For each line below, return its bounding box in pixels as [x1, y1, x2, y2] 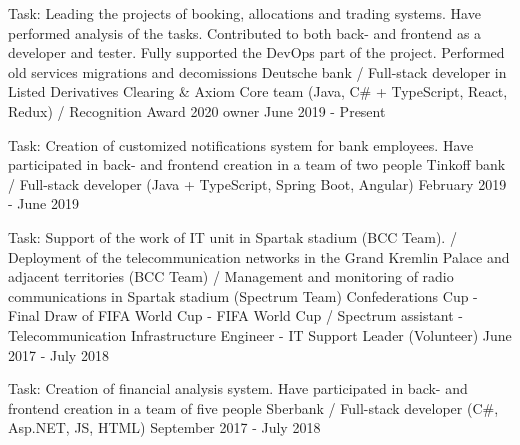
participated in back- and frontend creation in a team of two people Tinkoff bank [8, 154, 506, 175]
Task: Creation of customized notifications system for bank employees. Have [8, 134, 474, 155]
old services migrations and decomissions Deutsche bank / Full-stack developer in [8, 61, 507, 82]
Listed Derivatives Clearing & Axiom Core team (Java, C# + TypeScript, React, [8, 81, 508, 102]
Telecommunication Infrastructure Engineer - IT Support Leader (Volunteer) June [8, 324, 512, 345]
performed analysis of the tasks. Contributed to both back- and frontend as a [8, 22, 482, 43]
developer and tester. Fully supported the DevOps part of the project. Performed [8, 42, 505, 63]
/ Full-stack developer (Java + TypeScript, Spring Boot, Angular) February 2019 [8, 173, 507, 194]
